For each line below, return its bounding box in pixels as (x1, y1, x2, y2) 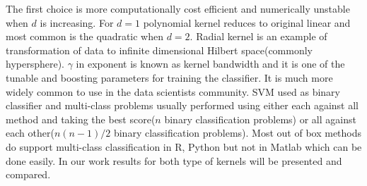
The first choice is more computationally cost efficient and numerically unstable (6, 1, 350, 15)
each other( (6, 125, 54, 140)
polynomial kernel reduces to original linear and (143, 15, 351, 30)
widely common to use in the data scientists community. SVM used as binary (6, 84, 340, 99)
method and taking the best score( (6, 111, 156, 126)
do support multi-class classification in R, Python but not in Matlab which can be (6, 139, 362, 154)
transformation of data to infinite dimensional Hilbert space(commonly (6, 42, 313, 57)
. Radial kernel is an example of (190, 29, 327, 44)
